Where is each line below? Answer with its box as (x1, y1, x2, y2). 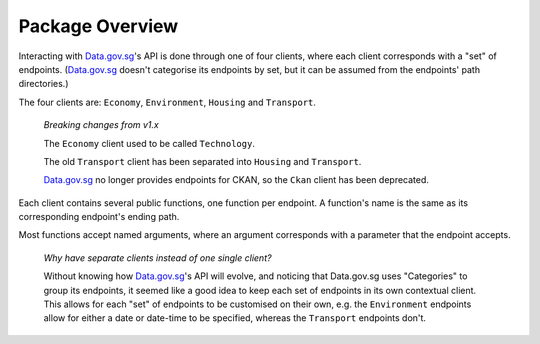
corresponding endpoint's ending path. (18, 211, 180, 223)
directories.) (18, 78, 69, 90)
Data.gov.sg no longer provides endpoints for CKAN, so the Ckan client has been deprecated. (43, 174, 430, 186)
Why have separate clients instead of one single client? (43, 251, 272, 264)
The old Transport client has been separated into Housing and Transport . (43, 155, 362, 167)
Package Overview (18, 15, 179, 37)
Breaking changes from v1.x (43, 119, 159, 131)
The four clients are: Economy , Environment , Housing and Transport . (18, 96, 317, 108)
